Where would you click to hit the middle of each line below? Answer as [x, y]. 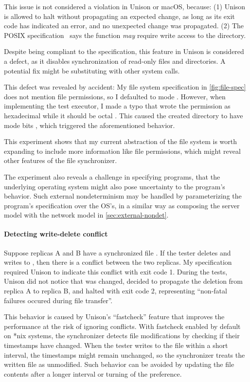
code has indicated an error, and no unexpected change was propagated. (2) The [124, 26]
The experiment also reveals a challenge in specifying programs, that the [112, 176]
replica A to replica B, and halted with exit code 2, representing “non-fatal [116, 291]
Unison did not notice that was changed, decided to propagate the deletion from [124, 281]
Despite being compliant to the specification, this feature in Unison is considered [124, 51]
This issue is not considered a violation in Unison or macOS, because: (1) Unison [125, 6]
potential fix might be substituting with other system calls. [92, 70]
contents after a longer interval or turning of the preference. [93, 373]
